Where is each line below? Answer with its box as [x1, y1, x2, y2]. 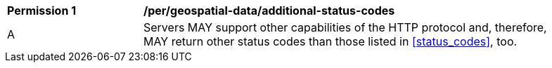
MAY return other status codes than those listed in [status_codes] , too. [143, 34, 518, 48]
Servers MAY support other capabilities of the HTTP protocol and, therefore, [143, 20, 547, 34]
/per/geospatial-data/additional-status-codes [143, 4, 395, 18]
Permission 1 [7, 4, 77, 18]
